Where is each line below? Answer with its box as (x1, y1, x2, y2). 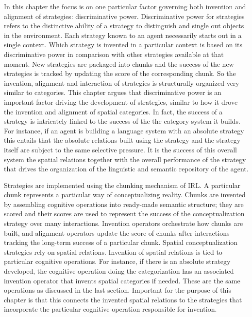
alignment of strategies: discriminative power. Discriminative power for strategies (4, 11, 245, 21)
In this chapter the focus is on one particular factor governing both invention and (4, 1, 246, 11)
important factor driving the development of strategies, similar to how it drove (4, 96, 238, 107)
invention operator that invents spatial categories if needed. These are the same (4, 275, 240, 285)
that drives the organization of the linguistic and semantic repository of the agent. (4, 164, 249, 174)
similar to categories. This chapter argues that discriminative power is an (4, 87, 221, 97)
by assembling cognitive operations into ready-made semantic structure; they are (4, 199, 244, 209)
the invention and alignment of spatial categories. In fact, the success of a (4, 106, 223, 116)
